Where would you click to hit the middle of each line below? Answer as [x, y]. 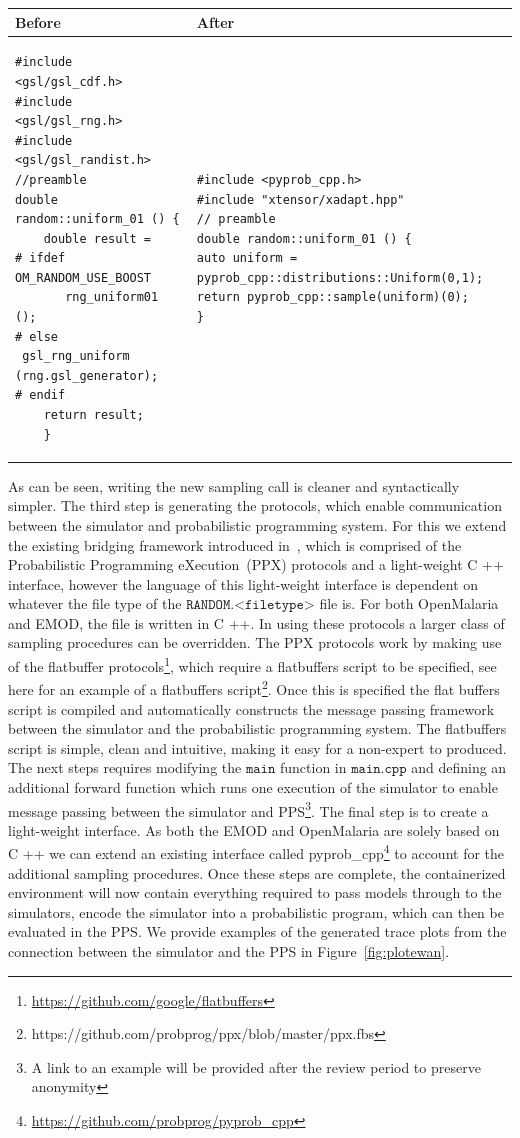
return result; [93, 415]
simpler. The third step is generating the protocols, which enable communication [255, 505]
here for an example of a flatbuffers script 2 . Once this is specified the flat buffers [254, 687]
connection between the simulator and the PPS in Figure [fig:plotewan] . [229, 951]
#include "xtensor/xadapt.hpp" [300, 199]
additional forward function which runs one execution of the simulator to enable [253, 786]
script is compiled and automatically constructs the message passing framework [251, 708]
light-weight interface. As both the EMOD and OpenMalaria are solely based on [254, 829]
